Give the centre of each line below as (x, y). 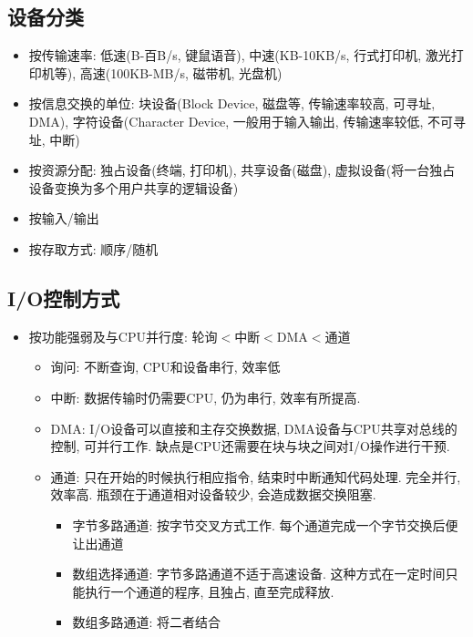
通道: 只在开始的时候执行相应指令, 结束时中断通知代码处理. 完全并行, (256, 476)
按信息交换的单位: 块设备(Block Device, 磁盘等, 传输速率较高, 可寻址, (232, 103)
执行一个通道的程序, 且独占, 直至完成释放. (210, 591)
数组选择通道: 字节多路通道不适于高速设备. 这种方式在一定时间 (259, 574)
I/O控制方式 (64, 298)
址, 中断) (54, 139)
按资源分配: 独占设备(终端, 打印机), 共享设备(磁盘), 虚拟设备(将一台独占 (242, 170)
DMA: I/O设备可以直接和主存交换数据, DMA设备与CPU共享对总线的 (254, 428)
